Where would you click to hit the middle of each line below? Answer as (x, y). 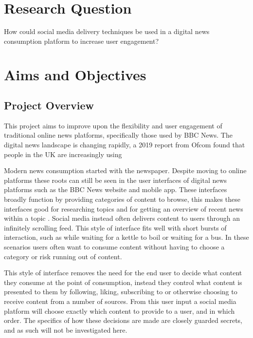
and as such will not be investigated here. (66, 329)
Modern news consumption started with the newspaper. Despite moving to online (125, 170)
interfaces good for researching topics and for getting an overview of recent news (124, 208)
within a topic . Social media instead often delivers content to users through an (122, 218)
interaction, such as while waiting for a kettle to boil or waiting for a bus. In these (126, 237)
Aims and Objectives (75, 74)
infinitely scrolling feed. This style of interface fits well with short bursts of (115, 227)
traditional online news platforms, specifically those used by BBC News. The (118, 135)
